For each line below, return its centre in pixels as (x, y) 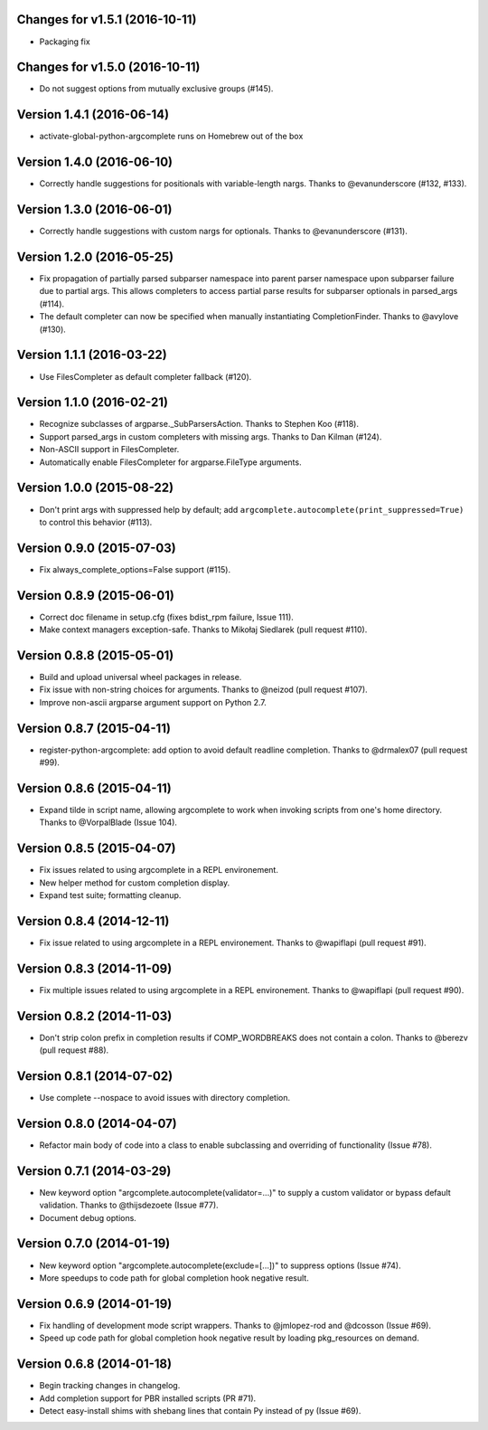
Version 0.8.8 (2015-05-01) (95, 655)
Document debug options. (88, 1217)
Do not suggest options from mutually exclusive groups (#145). (156, 89)
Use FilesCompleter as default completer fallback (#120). (145, 376)
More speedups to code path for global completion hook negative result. (174, 1278)
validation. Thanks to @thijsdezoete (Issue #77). (129, 1205)
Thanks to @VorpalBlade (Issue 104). (108, 822)
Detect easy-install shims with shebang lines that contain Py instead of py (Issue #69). (200, 1410)
